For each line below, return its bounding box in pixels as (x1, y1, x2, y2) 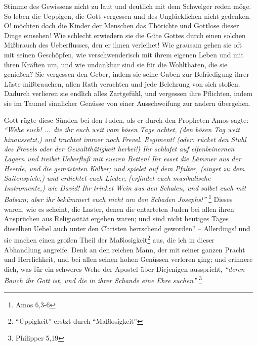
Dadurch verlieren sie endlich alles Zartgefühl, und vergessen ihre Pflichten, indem (4, 88, 253, 99)
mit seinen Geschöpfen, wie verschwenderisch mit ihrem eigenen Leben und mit (4, 49, 244, 59)
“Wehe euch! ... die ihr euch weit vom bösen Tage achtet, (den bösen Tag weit (4, 124, 240, 135)
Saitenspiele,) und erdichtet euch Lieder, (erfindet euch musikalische (4, 173, 211, 183)
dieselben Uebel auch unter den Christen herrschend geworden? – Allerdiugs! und (4, 223, 250, 233)
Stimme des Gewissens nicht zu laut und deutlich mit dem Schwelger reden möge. (4, 1, 251, 11)
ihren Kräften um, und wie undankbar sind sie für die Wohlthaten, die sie (4, 59, 227, 69)
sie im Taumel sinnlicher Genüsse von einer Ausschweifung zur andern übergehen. (4, 98, 251, 108)
